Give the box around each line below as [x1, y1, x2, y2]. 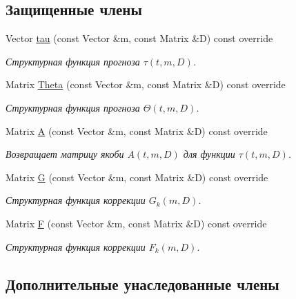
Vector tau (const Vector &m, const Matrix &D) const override [6, 31, 273, 45]
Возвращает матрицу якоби [6, 147, 124, 161]
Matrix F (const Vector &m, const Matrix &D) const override [6, 216, 267, 230]
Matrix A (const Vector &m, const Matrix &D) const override [6, 123, 268, 138]
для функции [183, 147, 235, 161]
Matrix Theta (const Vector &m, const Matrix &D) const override [6, 77, 286, 92]
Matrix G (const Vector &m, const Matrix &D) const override [6, 169, 268, 184]
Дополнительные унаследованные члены [6, 273, 279, 294]
